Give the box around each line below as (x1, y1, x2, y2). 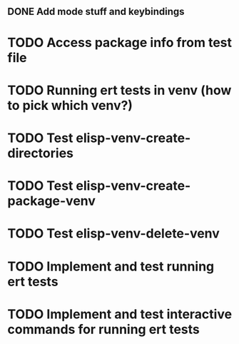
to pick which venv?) (7, 97, 133, 113)
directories (7, 145, 73, 161)
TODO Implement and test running (7, 258, 215, 274)
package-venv (7, 193, 96, 209)
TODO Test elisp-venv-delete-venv (7, 226, 220, 242)
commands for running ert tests (7, 321, 200, 338)
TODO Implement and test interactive (7, 306, 233, 322)
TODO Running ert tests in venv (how (7, 82, 232, 98)
